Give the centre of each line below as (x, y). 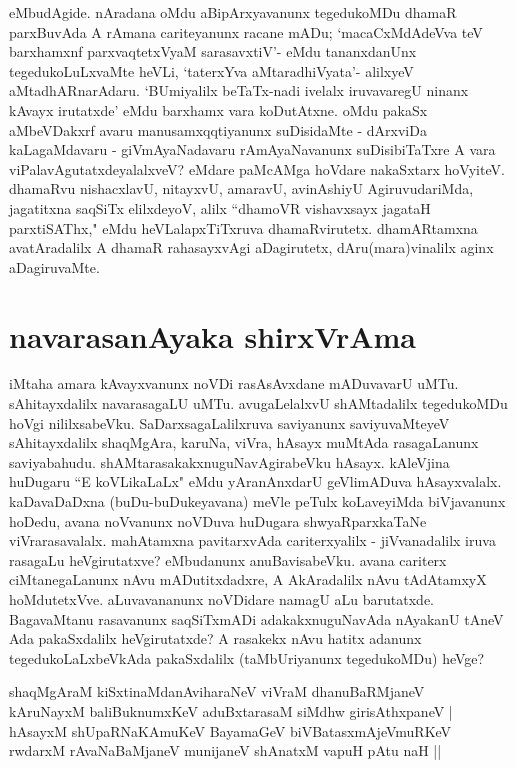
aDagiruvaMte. (54, 266)
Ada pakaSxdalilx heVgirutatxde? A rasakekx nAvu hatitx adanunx (215, 638)
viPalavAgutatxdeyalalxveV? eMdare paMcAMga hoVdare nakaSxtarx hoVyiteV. (257, 168)
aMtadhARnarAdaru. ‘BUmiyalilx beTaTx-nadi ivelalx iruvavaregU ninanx (239, 90)
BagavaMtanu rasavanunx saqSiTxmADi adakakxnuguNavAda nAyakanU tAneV (256, 618)
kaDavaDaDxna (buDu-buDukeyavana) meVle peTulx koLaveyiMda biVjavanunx (257, 501)
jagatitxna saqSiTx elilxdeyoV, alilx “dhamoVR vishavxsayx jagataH (220, 207)
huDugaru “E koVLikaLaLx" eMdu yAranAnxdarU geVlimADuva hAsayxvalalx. (255, 481)
